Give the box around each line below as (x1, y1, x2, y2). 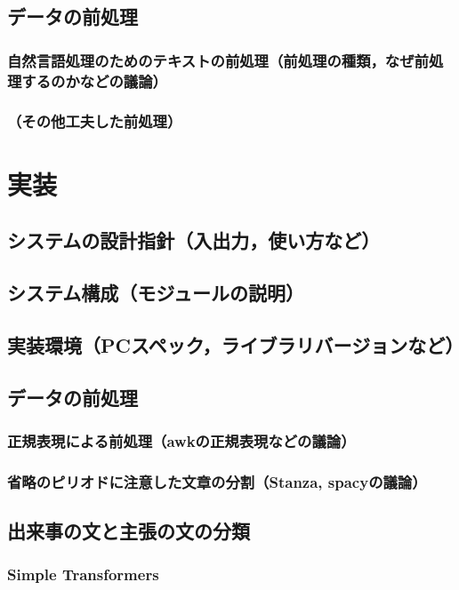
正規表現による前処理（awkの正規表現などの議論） (7, 429, 356, 451)
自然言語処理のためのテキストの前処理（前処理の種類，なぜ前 (7, 49, 429, 71)
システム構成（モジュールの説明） (7, 278, 304, 306)
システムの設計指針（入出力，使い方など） (7, 227, 381, 254)
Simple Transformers (7, 563, 159, 586)
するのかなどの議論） (21, 69, 167, 92)
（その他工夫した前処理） (7, 110, 182, 132)
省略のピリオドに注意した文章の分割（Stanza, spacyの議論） (7, 470, 427, 492)
